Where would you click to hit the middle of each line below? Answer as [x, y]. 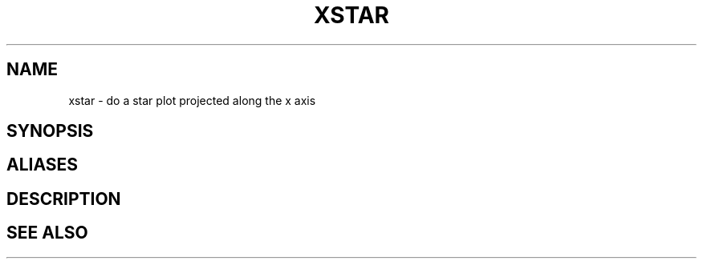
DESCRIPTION [64, 199]
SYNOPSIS [50, 131]
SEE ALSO [47, 233]
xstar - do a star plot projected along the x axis [192, 100]
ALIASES [43, 165]
